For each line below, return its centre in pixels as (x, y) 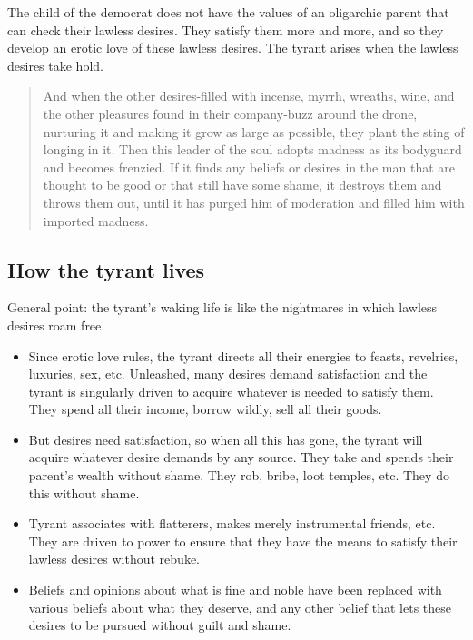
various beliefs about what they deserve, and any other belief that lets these (240, 607)
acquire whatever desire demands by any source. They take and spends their (241, 457)
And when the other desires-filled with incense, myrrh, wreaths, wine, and (249, 96)
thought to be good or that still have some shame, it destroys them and (242, 185)
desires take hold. (55, 65)
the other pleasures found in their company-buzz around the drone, (230, 113)
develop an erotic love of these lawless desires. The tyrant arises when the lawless (233, 48)
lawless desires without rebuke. (114, 559)
